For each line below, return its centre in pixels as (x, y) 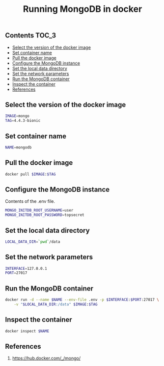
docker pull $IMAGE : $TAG (30, 174)
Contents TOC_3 (31, 36)
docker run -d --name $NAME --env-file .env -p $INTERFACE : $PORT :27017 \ (82, 300)
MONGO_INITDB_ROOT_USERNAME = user (39, 211)
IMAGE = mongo (17, 116)
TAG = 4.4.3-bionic (23, 121)
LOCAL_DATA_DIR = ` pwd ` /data (33, 242)
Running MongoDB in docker (82, 9)
